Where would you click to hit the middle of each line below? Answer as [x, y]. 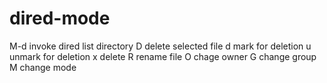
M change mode [43, 67]
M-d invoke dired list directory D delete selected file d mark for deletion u [160, 46]
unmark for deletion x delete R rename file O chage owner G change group [163, 56]
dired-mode [60, 18]
